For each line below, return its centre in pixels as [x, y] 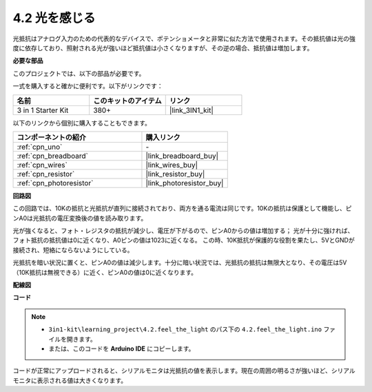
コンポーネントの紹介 [51, 137]
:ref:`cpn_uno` [40, 147]
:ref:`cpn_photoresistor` [55, 183]
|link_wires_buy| [172, 165]
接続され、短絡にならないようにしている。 [73, 250]
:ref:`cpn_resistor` [46, 174]
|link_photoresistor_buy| [185, 183]
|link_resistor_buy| [175, 174]
